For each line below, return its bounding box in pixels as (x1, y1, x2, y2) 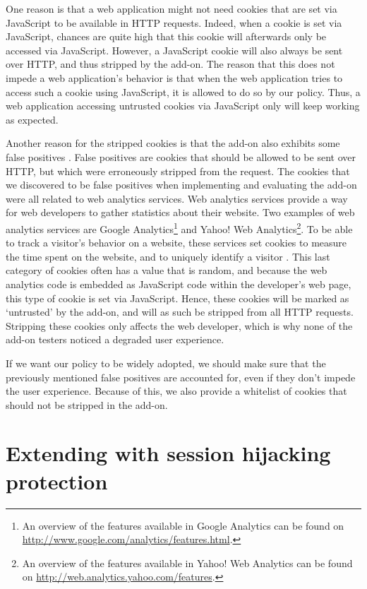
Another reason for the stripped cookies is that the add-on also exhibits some (6, 136, 340, 150)
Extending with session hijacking (6, 439, 331, 468)
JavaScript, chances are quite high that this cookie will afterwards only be (6, 29, 327, 44)
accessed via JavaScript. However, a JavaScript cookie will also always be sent (6, 42, 343, 57)
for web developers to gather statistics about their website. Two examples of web (6, 205, 355, 220)
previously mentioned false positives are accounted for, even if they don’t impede (6, 369, 356, 384)
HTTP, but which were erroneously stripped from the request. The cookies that (6, 163, 350, 178)
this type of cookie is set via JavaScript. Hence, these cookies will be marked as (6, 290, 349, 305)
